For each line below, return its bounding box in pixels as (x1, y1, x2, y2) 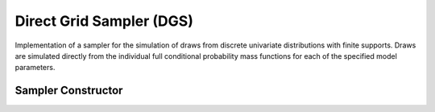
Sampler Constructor (14, 84, 123, 97)
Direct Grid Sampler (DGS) (14, 12, 193, 30)
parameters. (14, 63, 56, 73)
